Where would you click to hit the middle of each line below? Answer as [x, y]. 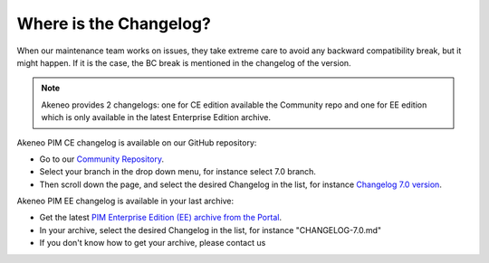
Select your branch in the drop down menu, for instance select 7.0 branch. [178, 172]
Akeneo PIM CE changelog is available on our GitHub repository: [137, 142]
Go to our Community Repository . [102, 159]
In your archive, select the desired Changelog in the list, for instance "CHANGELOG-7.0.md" [211, 230]
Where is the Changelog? [114, 23]
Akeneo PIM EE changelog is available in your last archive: [125, 201]
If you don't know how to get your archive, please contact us [153, 243]
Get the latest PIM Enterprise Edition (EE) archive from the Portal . [161, 218]
